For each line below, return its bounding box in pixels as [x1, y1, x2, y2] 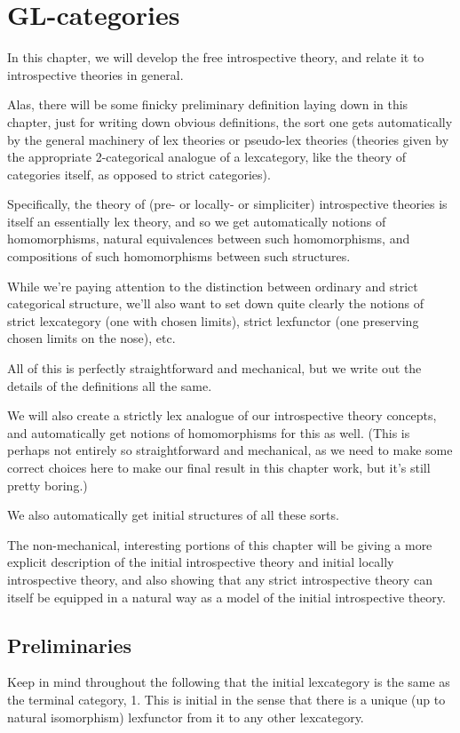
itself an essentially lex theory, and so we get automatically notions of [7, 211, 386, 230]
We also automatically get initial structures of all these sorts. [7, 506, 339, 524]
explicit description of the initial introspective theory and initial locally [7, 553, 394, 571]
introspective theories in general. [7, 65, 184, 84]
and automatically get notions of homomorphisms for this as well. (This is [7, 423, 410, 442]
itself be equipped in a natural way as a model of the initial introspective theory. [7, 587, 446, 606]
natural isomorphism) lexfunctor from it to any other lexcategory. [7, 707, 364, 726]
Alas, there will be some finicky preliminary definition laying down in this [7, 95, 408, 114]
